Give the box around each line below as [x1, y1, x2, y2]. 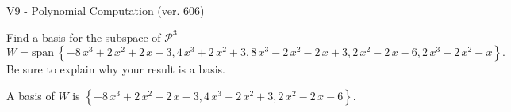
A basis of [6, 87, 55, 103]
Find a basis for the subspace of [6, 28, 161, 45]
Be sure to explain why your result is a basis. [6, 61, 226, 77]
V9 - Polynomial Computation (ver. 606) [6, 2, 205, 18]
